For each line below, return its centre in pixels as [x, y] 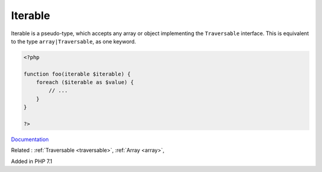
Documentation [30, 139]
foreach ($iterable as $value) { [85, 82]
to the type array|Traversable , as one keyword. [74, 41]
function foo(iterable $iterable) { [77, 74]
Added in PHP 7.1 [32, 161]
